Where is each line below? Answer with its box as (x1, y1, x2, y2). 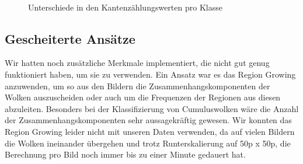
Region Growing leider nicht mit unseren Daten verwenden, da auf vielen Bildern (5, 125, 295, 137)
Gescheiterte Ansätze (5, 29, 135, 47)
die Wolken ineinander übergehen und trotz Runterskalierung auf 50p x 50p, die (5, 137, 291, 149)
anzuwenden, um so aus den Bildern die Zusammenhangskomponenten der (5, 79, 270, 92)
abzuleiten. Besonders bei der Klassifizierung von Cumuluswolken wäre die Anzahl (5, 102, 299, 114)
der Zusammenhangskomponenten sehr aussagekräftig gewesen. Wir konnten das (5, 114, 292, 126)
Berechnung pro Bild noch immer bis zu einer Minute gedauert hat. (5, 148, 246, 160)
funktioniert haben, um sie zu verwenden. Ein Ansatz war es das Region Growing (5, 68, 296, 80)
